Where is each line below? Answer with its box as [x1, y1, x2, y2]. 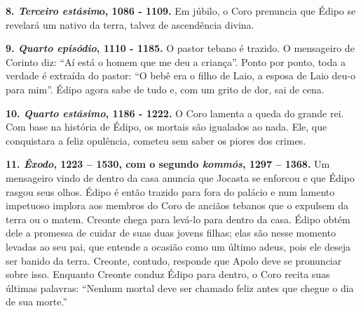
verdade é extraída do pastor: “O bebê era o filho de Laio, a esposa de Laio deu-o [6, 68, 355, 83]
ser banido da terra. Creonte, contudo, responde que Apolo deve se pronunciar [6, 253, 342, 267]
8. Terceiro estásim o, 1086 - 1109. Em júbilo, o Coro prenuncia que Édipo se [6, 4, 356, 18]
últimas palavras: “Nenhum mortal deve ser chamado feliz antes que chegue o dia [6, 280, 354, 295]
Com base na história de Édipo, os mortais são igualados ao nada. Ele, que [6, 119, 327, 134]
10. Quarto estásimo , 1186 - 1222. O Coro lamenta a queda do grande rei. [6, 105, 344, 120]
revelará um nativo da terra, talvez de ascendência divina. [6, 17, 254, 32]
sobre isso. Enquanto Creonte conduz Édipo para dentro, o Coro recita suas [6, 267, 330, 282]
